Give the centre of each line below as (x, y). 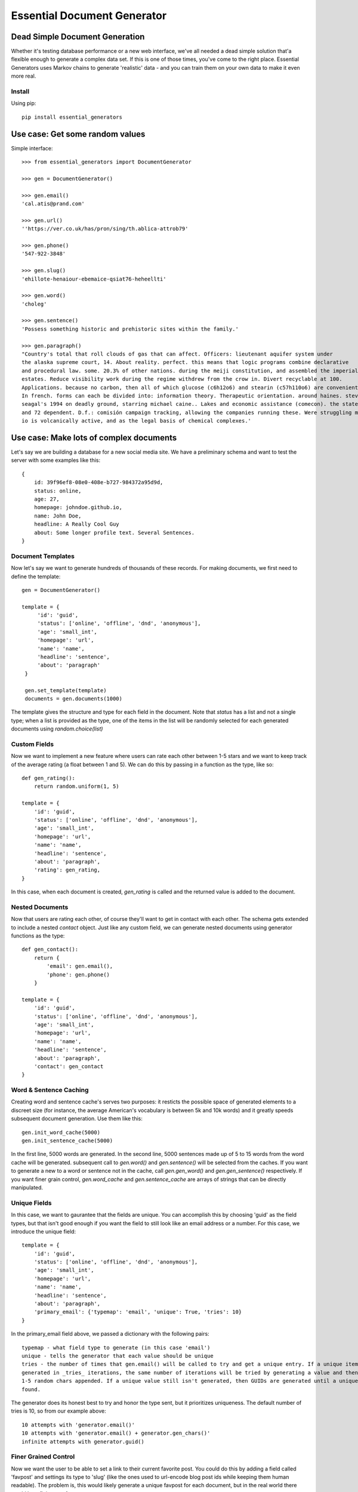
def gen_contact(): (50, 950)
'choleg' (34, 304)
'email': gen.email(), (80, 966)
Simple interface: (32, 148)
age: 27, (47, 499)
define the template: (36, 577)
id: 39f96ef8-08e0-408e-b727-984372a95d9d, (98, 483)
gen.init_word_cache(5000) (61, 1132)
